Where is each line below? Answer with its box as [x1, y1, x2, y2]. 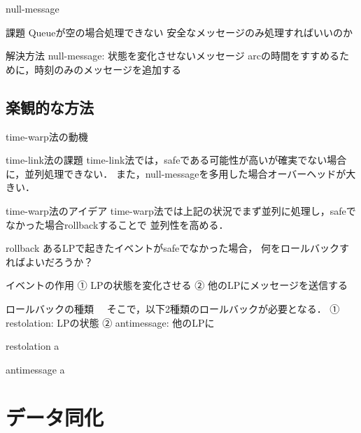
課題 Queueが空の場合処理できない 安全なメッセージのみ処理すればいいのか [6, 24, 353, 39]
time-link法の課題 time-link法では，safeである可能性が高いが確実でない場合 [6, 152, 347, 167]
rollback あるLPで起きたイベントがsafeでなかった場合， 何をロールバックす [6, 241, 349, 255]
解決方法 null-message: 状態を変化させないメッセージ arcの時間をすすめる [6, 48, 340, 63]
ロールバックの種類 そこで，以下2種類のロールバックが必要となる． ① [6, 301, 340, 315]
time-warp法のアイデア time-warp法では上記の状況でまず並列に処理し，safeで [6, 203, 356, 218]
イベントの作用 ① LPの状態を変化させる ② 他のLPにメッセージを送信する [6, 278, 348, 292]
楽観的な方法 [6, 96, 94, 118]
